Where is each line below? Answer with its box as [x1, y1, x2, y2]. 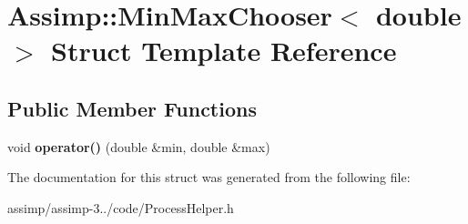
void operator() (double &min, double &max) [7, 137, 270, 156]
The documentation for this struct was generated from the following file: [7, 168, 411, 187]
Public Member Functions [7, 94, 257, 122]
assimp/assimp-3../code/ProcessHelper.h [7, 198, 234, 217]
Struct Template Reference [51, 32, 397, 69]
